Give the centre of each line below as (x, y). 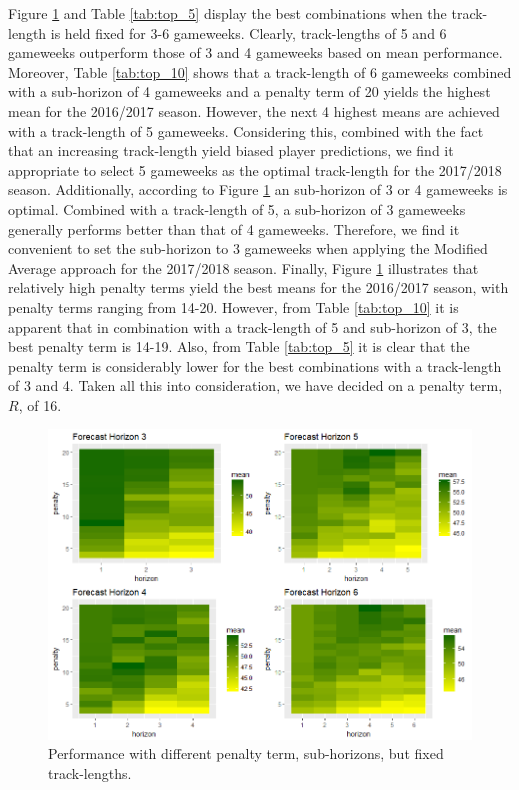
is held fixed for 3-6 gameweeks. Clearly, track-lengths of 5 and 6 (248, 32)
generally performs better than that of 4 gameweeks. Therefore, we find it (234, 228)
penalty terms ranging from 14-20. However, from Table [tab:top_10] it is (233, 306)
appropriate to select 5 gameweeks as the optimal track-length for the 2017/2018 (255, 169)
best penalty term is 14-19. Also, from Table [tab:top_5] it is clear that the (239, 346)
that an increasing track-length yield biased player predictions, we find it (231, 150)
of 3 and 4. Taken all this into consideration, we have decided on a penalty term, (255, 385)
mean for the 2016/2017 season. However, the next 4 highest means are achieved (254, 110)
